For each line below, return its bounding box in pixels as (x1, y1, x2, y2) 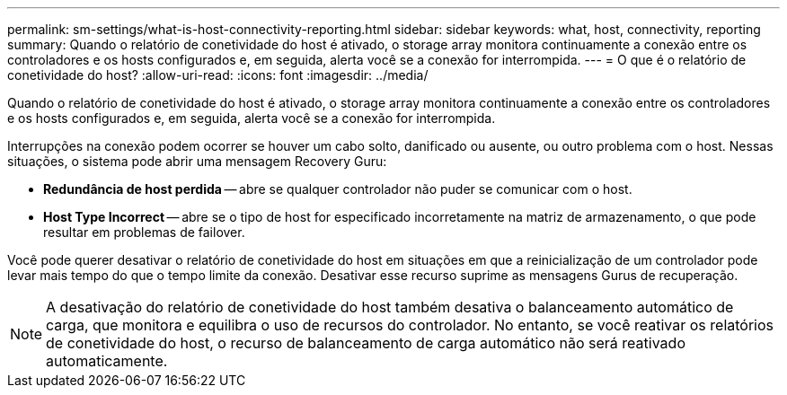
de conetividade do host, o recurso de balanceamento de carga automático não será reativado (46, 334, 685, 352)
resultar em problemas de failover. (43, 224, 245, 240)
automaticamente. (46, 352, 168, 370)
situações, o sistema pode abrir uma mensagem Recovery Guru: (7, 154, 387, 169)
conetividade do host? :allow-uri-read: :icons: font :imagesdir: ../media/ (7, 67, 429, 83)
